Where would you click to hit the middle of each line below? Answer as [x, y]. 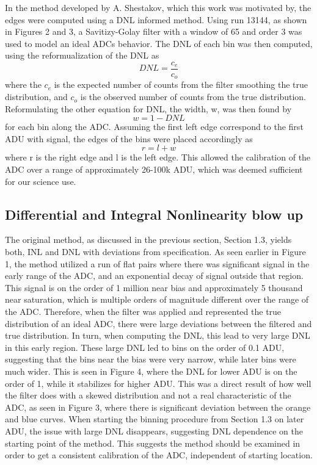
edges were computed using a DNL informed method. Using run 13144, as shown [156, 19]
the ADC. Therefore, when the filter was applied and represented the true [143, 311]
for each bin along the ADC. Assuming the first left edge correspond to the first [154, 127]
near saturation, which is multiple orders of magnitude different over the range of [157, 299]
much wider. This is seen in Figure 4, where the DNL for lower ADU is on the [151, 371]
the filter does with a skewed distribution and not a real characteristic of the [148, 395]
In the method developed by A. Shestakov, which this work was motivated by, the [158, 7]
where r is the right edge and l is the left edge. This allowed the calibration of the [158, 157]
